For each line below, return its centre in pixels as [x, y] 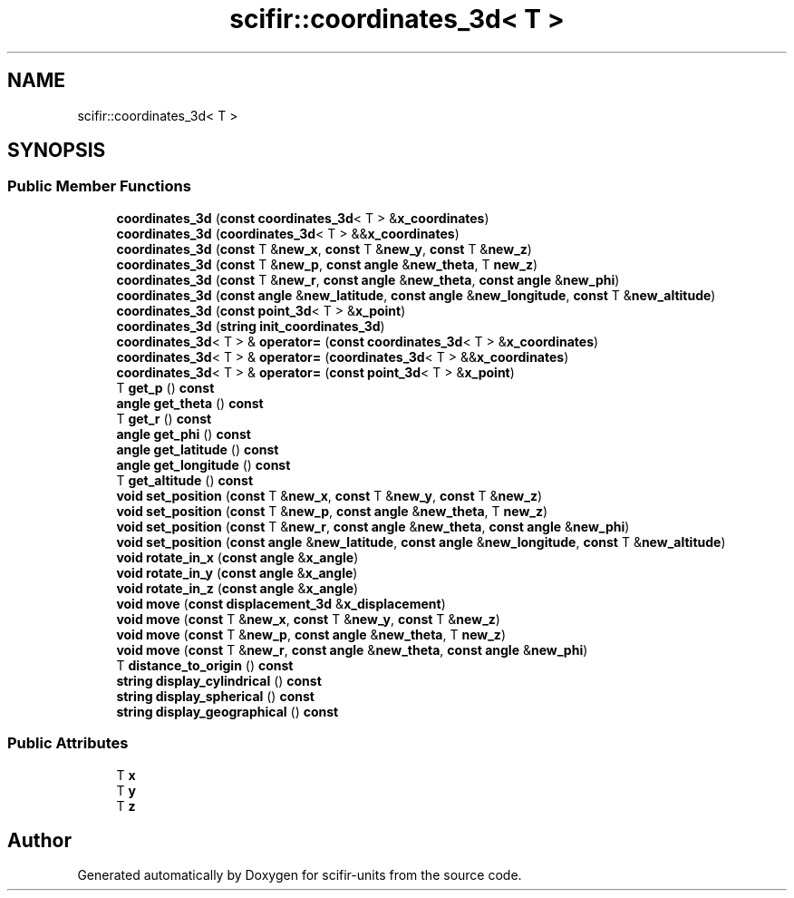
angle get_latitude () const [198, 449]
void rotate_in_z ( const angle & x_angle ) [237, 588]
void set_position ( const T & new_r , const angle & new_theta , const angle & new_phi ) [373, 526]
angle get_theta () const [190, 403]
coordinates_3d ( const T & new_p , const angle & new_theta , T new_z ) [327, 264]
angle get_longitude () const [203, 464]
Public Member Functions [99, 186]
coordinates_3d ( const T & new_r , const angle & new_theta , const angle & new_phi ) [368, 279]
